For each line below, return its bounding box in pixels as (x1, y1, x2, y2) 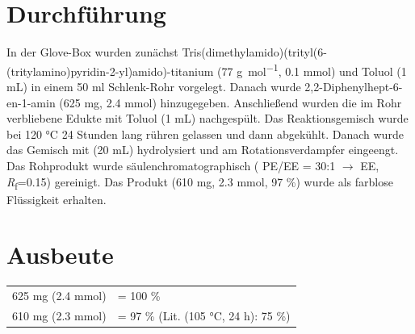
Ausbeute (6, 238, 114, 271)
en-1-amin (6, 94, 56, 111)
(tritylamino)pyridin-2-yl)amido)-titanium (6, 62, 214, 79)
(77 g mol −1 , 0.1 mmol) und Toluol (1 (217, 60, 407, 79)
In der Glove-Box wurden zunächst (6, 44, 178, 61)
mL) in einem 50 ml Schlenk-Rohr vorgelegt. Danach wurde (6, 77, 301, 94)
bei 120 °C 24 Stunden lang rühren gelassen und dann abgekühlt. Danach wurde (6, 125, 404, 142)
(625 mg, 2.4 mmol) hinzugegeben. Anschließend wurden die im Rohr (59, 94, 402, 111)
